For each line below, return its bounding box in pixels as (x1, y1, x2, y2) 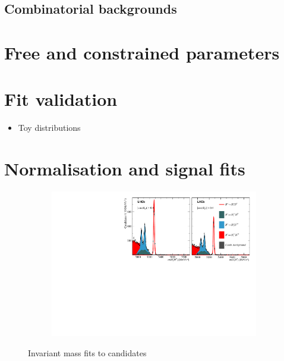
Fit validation (4, 87, 118, 111)
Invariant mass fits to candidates (28, 346, 147, 359)
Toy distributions (18, 121, 81, 134)
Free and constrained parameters (4, 40, 280, 64)
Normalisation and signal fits (4, 156, 245, 181)
